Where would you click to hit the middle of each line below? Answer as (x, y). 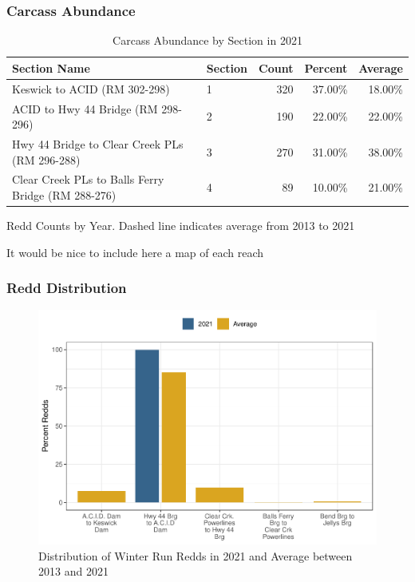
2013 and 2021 (73, 571)
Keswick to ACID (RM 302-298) (91, 88)
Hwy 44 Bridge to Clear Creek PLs (98, 143)
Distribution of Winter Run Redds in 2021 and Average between (196, 555)
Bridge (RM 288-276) (64, 194)
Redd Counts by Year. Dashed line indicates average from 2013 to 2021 (181, 226)
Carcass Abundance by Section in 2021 (207, 40)
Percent (326, 67)
